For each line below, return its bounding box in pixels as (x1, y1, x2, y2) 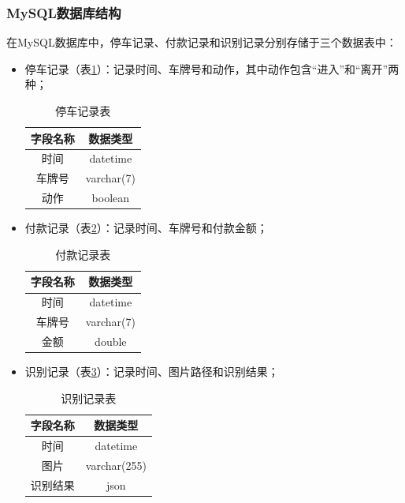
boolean (91, 190, 130, 206)
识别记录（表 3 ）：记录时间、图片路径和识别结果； (24, 363, 279, 380)
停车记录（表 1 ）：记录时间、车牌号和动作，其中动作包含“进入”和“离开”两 (24, 60, 399, 77)
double (95, 332, 127, 349)
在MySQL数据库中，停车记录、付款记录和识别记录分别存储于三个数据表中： (6, 34, 397, 51)
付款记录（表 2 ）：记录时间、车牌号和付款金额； (24, 220, 268, 236)
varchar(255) (85, 456, 147, 473)
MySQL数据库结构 (6, 2, 121, 22)
